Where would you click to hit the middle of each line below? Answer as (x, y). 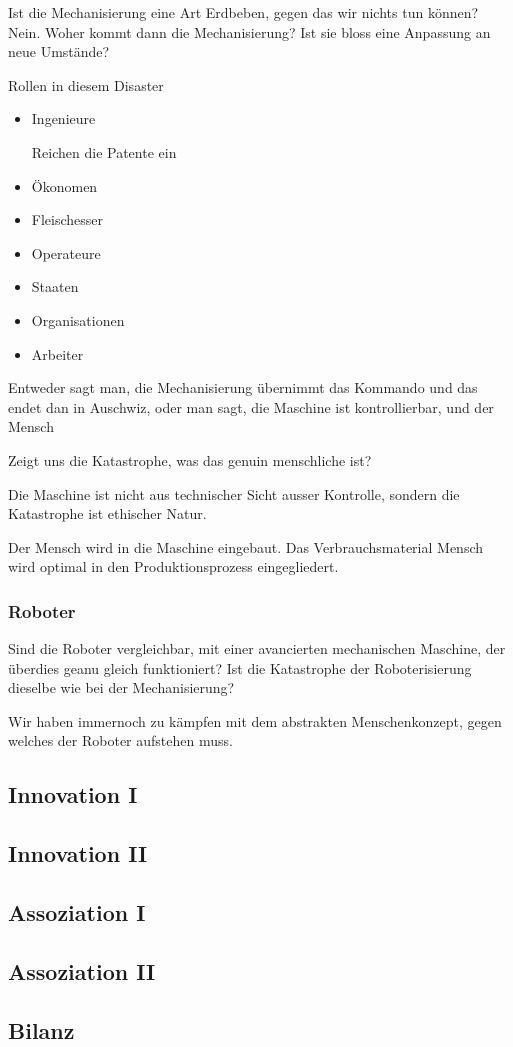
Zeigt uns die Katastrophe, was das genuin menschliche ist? (190, 459)
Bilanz (41, 1029)
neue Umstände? (59, 51)
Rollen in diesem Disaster (86, 84)
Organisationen (78, 319)
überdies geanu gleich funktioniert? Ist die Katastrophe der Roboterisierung (240, 667)
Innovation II (78, 853)
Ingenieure (63, 118)
